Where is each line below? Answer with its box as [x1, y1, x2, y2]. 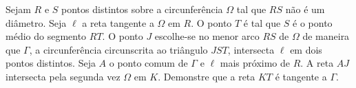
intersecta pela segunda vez [6, 69, 121, 83]
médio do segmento [6, 29, 87, 43]
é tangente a [275, 69, 327, 83]
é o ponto [293, 15, 333, 30]
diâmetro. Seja [6, 15, 67, 30]
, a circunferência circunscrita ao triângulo [29, 42, 208, 56]
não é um [285, 2, 325, 16]
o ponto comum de [109, 56, 188, 70]
